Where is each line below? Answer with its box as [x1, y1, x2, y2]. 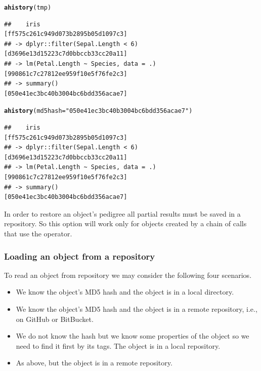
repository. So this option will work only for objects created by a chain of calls [4, 218, 247, 229]
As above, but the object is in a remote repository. [16, 357, 172, 368]
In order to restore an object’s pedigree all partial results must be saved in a [4, 208, 241, 219]
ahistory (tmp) [4, 4, 52, 11]
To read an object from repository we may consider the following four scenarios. [4, 269, 252, 280]
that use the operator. [4, 228, 72, 238]
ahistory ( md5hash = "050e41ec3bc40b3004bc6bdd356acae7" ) [4, 107, 193, 115]
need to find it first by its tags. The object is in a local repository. [16, 340, 221, 351]
